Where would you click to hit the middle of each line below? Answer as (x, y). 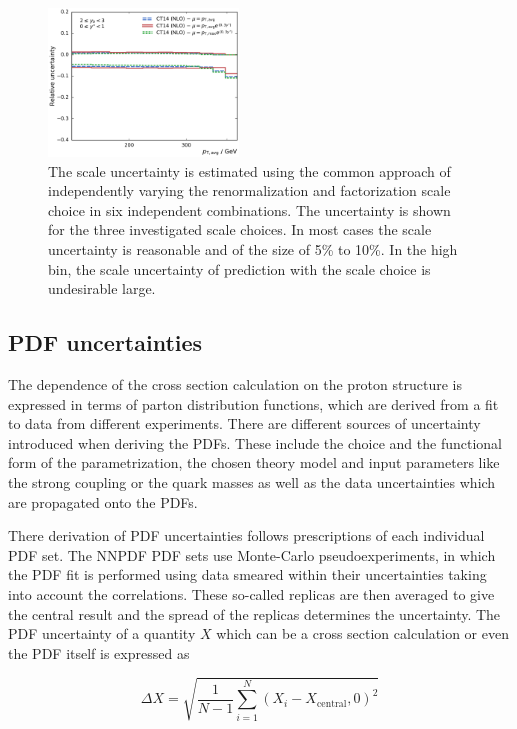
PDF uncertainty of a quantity (102, 633)
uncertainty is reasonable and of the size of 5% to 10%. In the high (253, 249)
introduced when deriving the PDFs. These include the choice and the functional (255, 442)
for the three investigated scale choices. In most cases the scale (240, 229)
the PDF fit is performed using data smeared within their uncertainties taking (247, 574)
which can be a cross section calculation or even (362, 633)
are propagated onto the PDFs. (103, 501)
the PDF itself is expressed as (99, 652)
